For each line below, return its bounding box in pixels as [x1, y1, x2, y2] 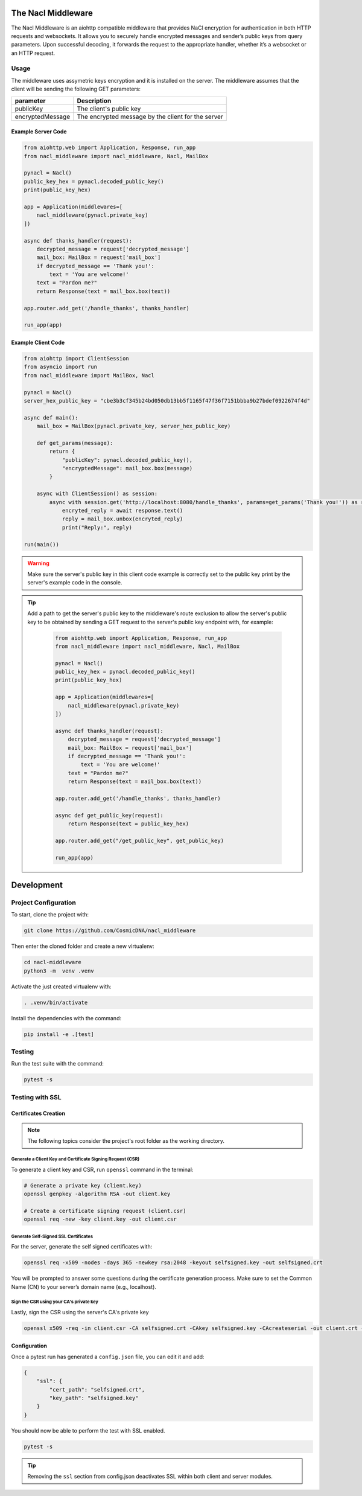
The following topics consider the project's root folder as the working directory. [27, 1137, 224, 1145]
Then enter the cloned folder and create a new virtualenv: [11, 942, 154, 950]
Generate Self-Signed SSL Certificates [11, 1233, 94, 1239]
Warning [27, 559, 49, 567]
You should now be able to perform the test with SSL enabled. [11, 1427, 165, 1434]
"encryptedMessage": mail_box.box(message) [62, 465, 193, 472]
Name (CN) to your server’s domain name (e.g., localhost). [11, 1283, 157, 1290]
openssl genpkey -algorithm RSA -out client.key [24, 1191, 171, 1198]
